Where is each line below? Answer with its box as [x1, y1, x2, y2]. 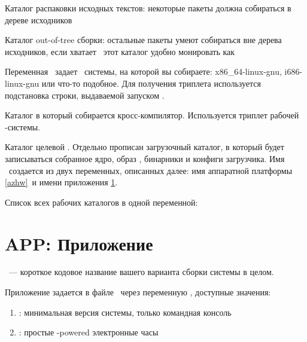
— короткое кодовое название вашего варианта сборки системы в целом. [8, 265, 274, 278]
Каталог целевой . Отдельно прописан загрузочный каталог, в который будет [5, 141, 284, 153]
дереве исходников [5, 13, 72, 26]
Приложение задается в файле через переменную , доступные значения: [5, 286, 271, 298]
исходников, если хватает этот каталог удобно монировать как [5, 45, 235, 57]
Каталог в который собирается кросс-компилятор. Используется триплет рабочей [5, 109, 299, 121]
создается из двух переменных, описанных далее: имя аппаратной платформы [8, 164, 293, 176]
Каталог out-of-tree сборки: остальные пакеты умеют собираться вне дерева [5, 33, 282, 46]
